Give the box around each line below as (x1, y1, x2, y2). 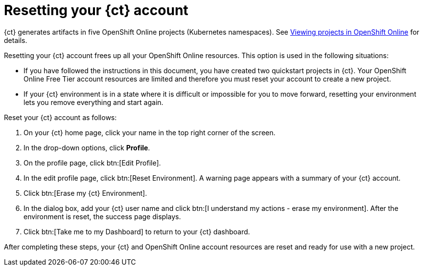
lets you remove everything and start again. (23, 98, 164, 106)
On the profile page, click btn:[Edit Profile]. (23, 158, 161, 167)
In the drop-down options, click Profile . (23, 143, 150, 152)
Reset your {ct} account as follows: (4, 113, 117, 122)
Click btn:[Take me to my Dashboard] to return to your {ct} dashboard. (23, 227, 250, 236)
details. (4, 36, 27, 44)
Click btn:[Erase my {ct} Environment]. (23, 188, 147, 197)
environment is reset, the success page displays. (23, 212, 181, 221)
